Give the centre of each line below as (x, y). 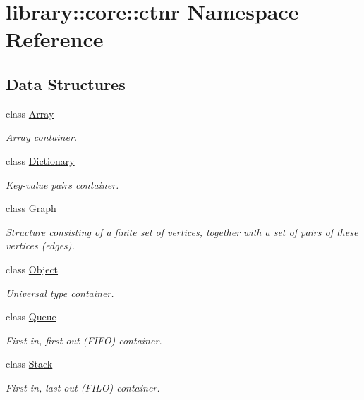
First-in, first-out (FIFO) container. (84, 340)
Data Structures (66, 83)
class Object (32, 269)
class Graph (31, 208)
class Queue (31, 317)
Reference (55, 39)
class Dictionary (40, 160)
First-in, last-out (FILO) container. (83, 387)
